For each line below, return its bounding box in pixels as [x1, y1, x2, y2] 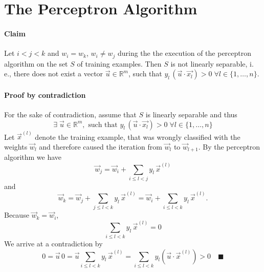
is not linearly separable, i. [170, 58, 254, 69]
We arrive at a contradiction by [4, 238, 103, 249]
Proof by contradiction [4, 89, 86, 100]
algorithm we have [4, 152, 62, 162]
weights [4, 141, 28, 152]
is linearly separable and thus [145, 109, 237, 120]
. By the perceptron [198, 141, 260, 152]
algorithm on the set [4, 58, 68, 69]
